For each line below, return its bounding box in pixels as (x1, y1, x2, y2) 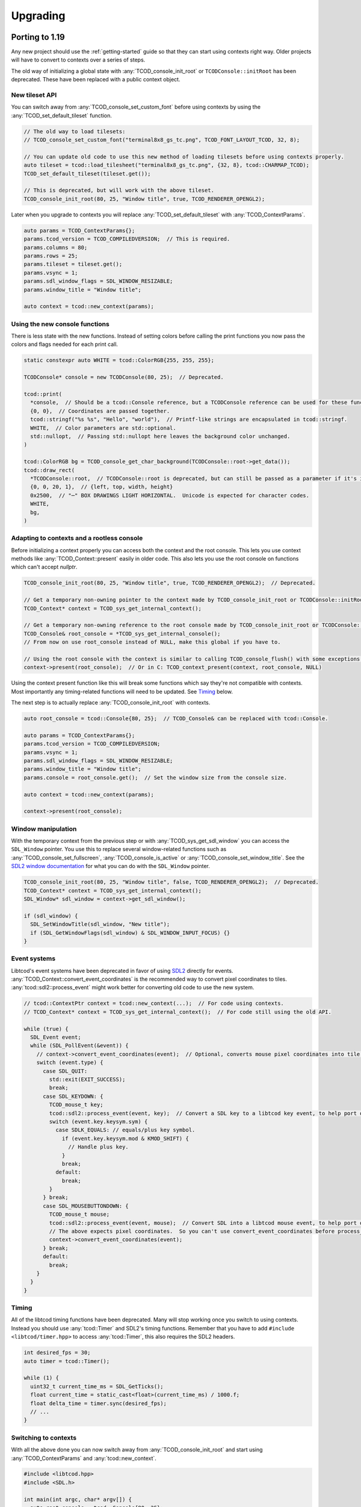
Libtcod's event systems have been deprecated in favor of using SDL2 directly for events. (11, 967, 233, 974)
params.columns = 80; (23, 244, 88, 251)
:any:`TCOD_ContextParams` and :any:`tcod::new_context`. (11, 1455, 156, 1462)
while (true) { (23, 1025, 69, 1032)
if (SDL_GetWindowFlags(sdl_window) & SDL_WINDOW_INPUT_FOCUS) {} (30, 929, 230, 936)
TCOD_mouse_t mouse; (49, 1211, 110, 1218)
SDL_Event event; (30, 1034, 81, 1041)
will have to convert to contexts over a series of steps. (11, 56, 146, 63)
